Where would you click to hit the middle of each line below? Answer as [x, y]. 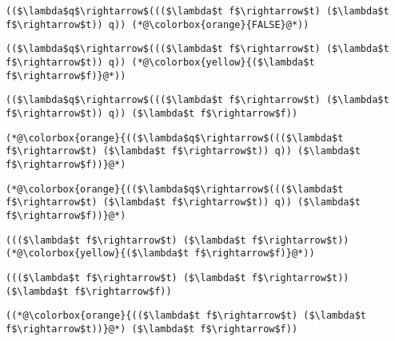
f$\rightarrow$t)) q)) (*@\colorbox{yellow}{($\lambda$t [160, 62]
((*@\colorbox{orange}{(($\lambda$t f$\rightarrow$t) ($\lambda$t [186, 316]
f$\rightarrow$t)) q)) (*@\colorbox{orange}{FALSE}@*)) [158, 24]
